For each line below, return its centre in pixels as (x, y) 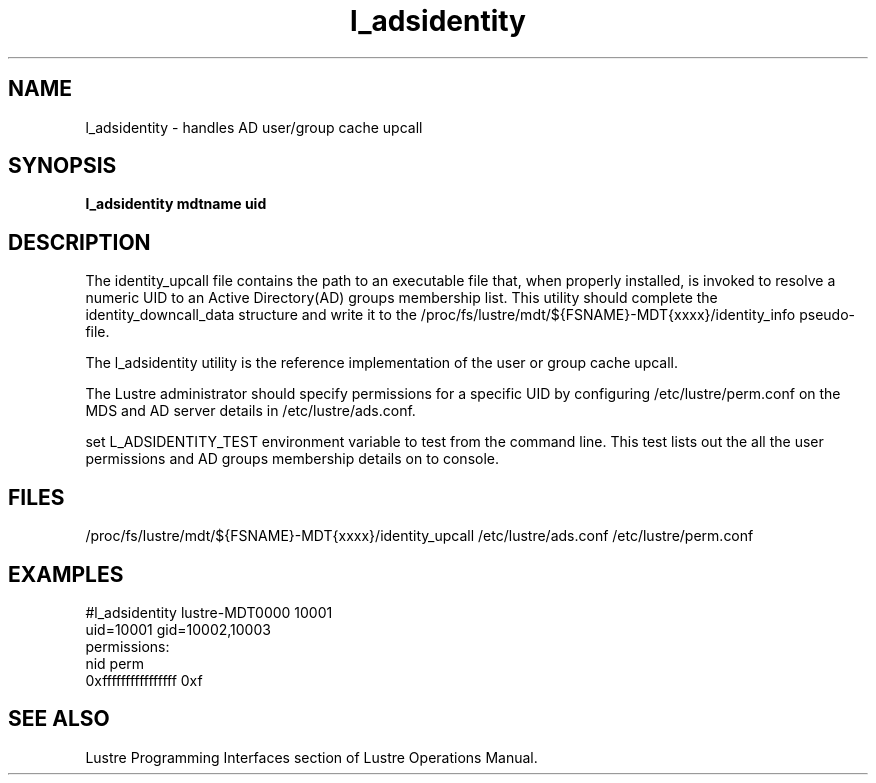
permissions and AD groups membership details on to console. (292, 459)
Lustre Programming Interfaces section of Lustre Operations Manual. (311, 757)
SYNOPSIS (62, 166)
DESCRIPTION (79, 242)
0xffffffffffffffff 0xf (144, 680)
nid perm (115, 663)
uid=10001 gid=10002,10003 (178, 629)
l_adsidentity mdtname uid (176, 204)
